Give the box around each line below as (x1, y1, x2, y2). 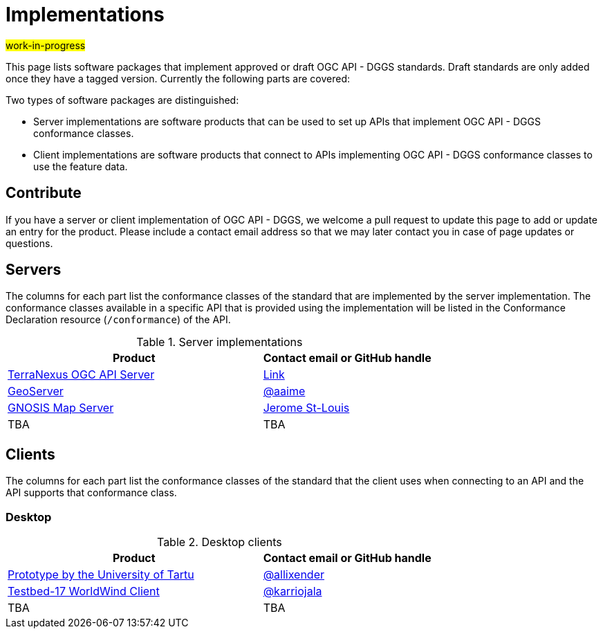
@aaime (263, 384, 306, 399)
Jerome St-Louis (263, 401, 350, 415)
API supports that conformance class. (6, 487, 177, 499)
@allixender (263, 568, 325, 582)
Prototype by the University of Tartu (8, 568, 194, 582)
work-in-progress (6, 39, 86, 51)
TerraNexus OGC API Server (8, 368, 155, 382)
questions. (6, 237, 53, 249)
